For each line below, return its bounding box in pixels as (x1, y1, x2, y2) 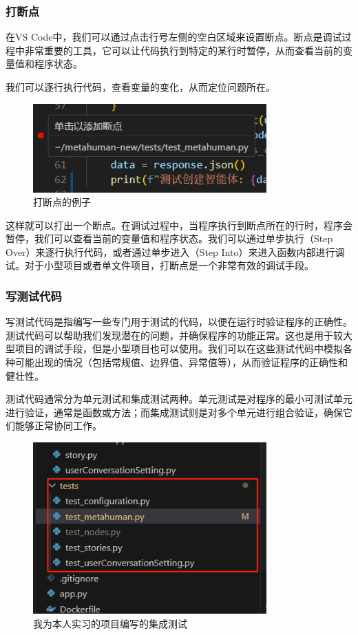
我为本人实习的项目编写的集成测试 (33, 616, 187, 630)
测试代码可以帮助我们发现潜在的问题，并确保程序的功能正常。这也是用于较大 (6, 327, 352, 342)
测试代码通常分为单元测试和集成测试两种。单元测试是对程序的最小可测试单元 (6, 391, 352, 406)
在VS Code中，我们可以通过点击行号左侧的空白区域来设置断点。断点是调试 (6, 30, 342, 44)
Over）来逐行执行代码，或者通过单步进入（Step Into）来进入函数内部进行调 (6, 244, 345, 259)
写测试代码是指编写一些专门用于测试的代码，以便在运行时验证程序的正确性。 (6, 314, 352, 329)
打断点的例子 (33, 195, 91, 209)
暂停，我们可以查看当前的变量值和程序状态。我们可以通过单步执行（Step (6, 231, 333, 246)
